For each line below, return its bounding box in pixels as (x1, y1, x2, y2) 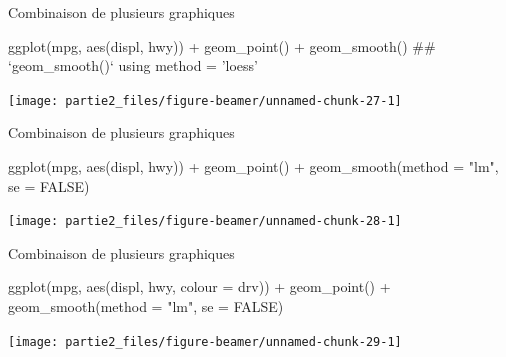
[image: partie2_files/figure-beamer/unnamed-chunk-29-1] (8, 334, 402, 349)
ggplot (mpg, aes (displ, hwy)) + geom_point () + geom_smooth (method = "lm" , (8, 156, 499, 177)
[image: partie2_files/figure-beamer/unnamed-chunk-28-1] (8, 214, 402, 229)
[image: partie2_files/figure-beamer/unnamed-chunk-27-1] (8, 93, 402, 108)
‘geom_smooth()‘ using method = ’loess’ (8, 55, 258, 76)
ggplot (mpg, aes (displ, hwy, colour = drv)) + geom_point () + (8, 276, 391, 297)
